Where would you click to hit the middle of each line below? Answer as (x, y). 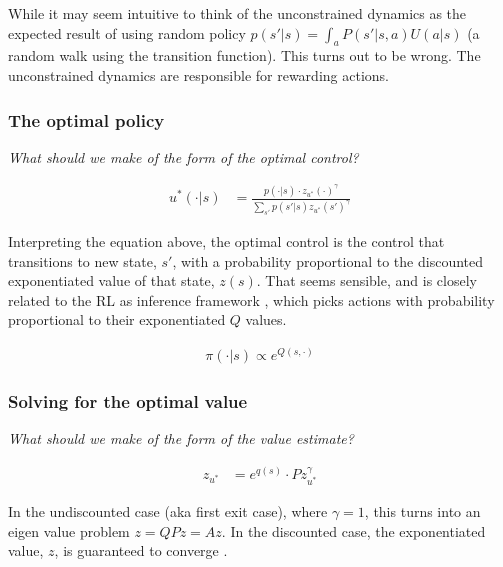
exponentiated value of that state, (111, 280)
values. (266, 319)
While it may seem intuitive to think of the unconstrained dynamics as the (237, 13)
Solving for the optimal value (128, 401)
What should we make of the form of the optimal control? (183, 156)
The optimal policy (86, 119)
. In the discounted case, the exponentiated (353, 530)
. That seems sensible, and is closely (366, 280)
